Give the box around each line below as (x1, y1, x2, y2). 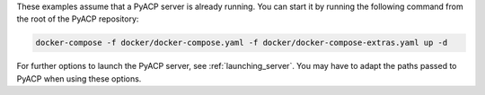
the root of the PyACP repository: (16, 13, 139, 24)
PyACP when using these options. (16, 73, 142, 84)
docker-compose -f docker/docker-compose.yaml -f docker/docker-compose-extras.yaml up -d (35, 38, 448, 48)
